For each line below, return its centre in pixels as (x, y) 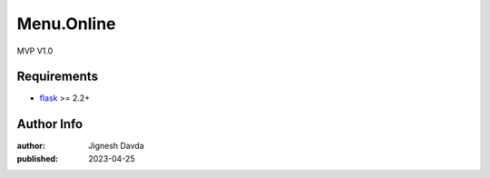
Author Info (50, 124)
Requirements (58, 77)
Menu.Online (67, 24)
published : (38, 158)
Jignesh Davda (116, 146)
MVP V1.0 (35, 51)
